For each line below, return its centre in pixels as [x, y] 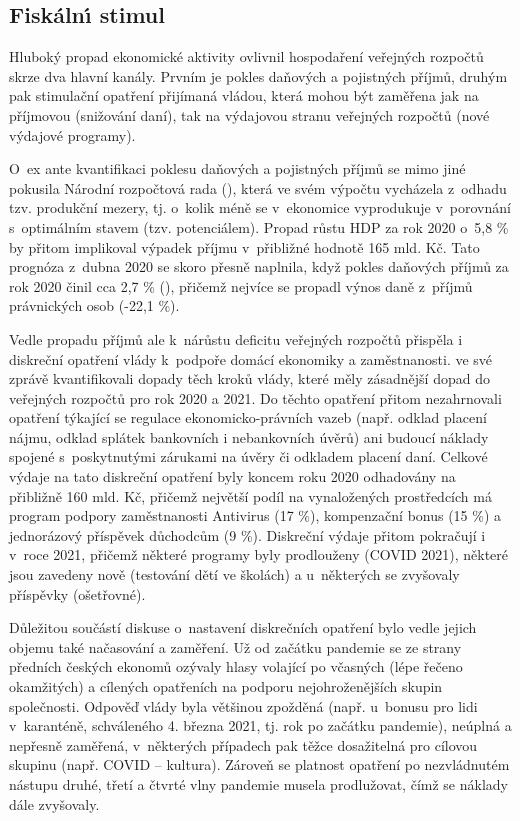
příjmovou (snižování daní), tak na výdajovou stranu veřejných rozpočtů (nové [249, 114]
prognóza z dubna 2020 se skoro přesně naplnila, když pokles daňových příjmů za [259, 266]
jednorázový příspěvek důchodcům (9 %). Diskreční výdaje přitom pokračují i [247, 534]
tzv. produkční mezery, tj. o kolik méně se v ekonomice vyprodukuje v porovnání [260, 207]
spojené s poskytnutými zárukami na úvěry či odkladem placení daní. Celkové [248, 456]
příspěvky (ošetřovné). [77, 593]
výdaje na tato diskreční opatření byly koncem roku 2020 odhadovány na [232, 476]
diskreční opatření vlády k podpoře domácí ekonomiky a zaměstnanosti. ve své [251, 358]
